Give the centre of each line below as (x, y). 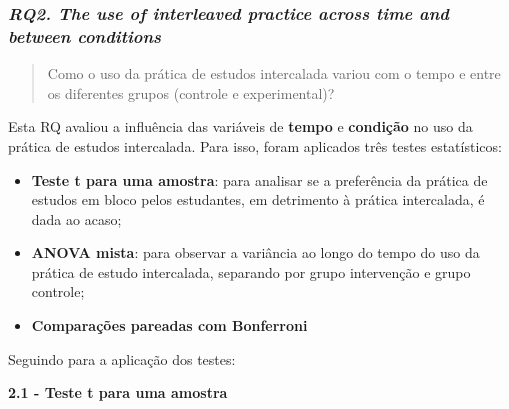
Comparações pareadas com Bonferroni (169, 325)
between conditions (85, 35)
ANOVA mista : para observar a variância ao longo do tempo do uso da (255, 252)
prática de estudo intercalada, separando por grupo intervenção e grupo (251, 271)
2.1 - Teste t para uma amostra (118, 392)
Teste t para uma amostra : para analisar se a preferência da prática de (259, 179)
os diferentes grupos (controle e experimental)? (191, 92)
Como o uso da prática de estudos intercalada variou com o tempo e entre (274, 73)
